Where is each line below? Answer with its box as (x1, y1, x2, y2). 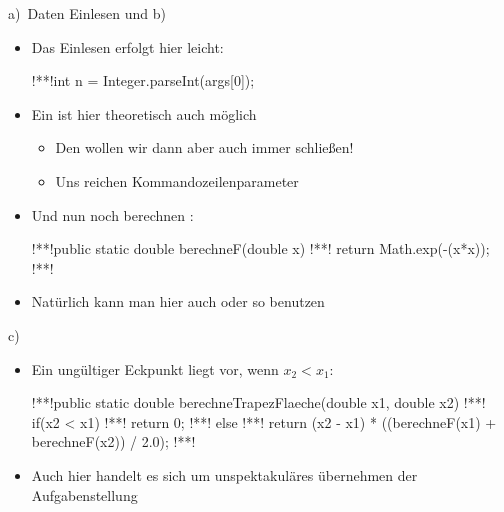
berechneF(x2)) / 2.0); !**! (31, 431, 196, 452)
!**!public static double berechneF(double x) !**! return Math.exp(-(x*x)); (31, 238, 490, 259)
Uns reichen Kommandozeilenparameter (55, 170, 299, 191)
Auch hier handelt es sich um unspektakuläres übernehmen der (31, 464, 418, 485)
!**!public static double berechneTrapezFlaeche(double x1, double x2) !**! (31, 392, 486, 413)
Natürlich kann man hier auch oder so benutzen (31, 291, 325, 312)
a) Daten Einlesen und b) (8, 3, 166, 23)
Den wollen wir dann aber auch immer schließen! (55, 137, 354, 158)
